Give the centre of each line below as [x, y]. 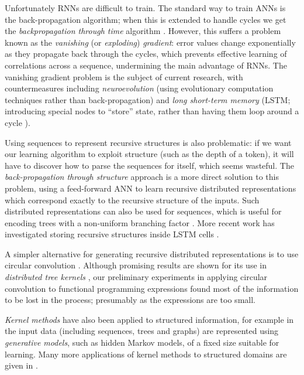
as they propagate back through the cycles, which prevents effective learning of [146, 54]
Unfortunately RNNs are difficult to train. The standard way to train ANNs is [145, 8]
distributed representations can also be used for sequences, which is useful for [143, 211]
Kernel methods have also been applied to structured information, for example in [149, 319]
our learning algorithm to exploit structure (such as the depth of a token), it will [149, 154]
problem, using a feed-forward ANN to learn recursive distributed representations [151, 188]
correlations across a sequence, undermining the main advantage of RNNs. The [146, 65]
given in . [21, 365]
